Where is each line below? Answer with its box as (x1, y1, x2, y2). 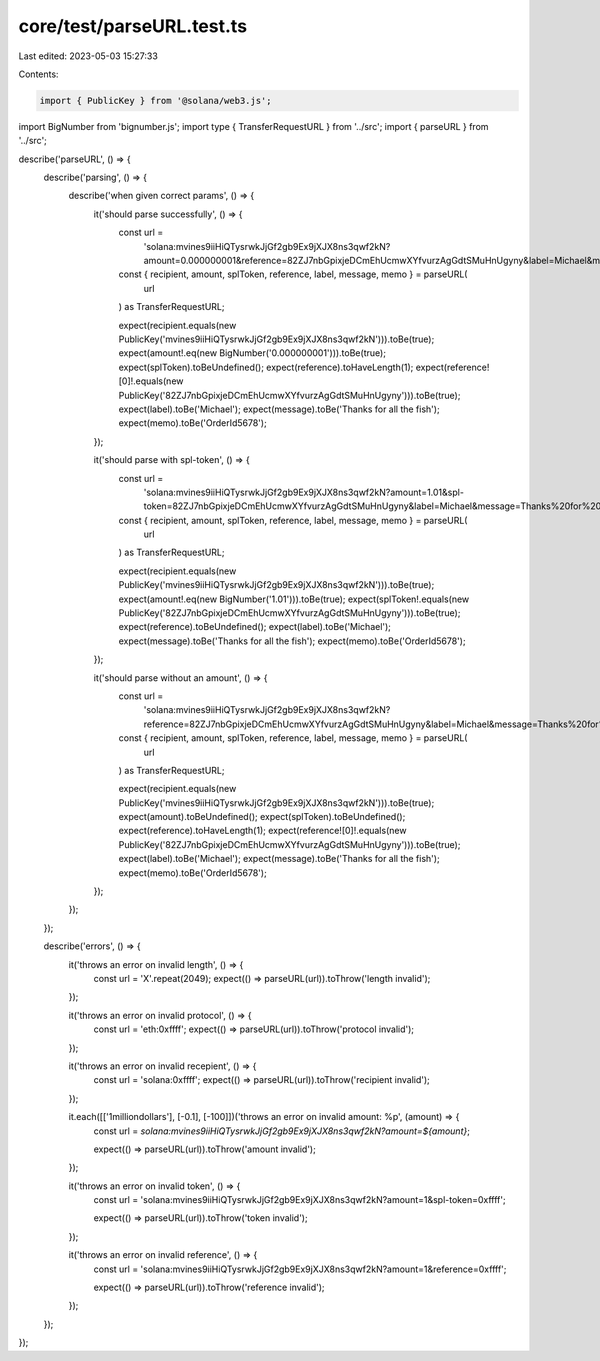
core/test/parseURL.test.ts (18, 15, 248, 37)
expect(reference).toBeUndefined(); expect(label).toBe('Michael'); (118, 621, 392, 633)
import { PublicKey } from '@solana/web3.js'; (39, 95, 272, 106)
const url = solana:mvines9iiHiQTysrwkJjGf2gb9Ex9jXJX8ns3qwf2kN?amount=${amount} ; (93, 1125, 470, 1137)
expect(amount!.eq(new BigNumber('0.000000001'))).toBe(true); (118, 347, 387, 359)
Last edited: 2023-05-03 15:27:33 (18, 50, 159, 62)
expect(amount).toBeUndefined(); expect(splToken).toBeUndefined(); (118, 811, 406, 823)
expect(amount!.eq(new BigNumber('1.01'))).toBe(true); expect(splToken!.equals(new (118, 593, 470, 605)
